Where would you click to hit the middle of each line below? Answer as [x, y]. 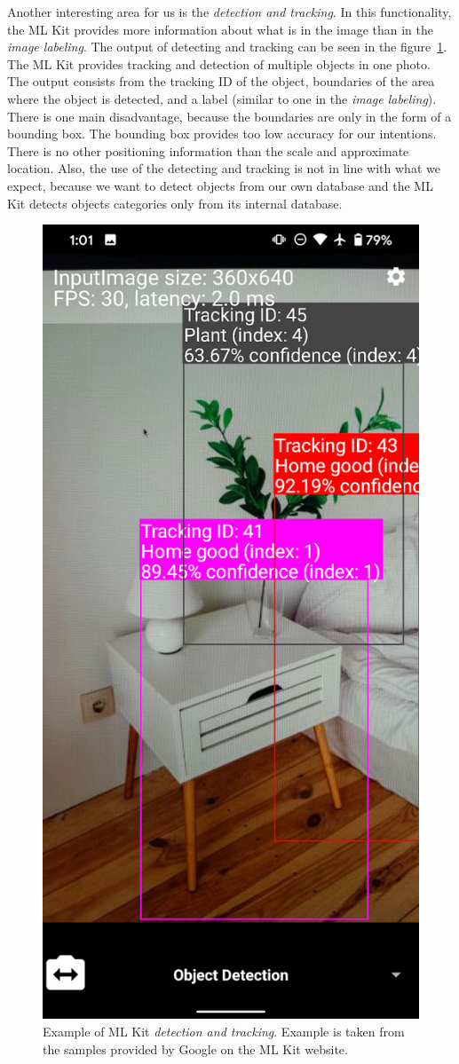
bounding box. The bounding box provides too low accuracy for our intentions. [222, 134]
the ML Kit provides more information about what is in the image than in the [220, 29]
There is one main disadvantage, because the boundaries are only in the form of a [229, 116]
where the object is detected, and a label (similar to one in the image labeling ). [222, 98]
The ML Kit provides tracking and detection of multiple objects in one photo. [219, 63]
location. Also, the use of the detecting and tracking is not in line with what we [224, 168]
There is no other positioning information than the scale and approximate [208, 150]
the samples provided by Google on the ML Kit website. [195, 1048]
